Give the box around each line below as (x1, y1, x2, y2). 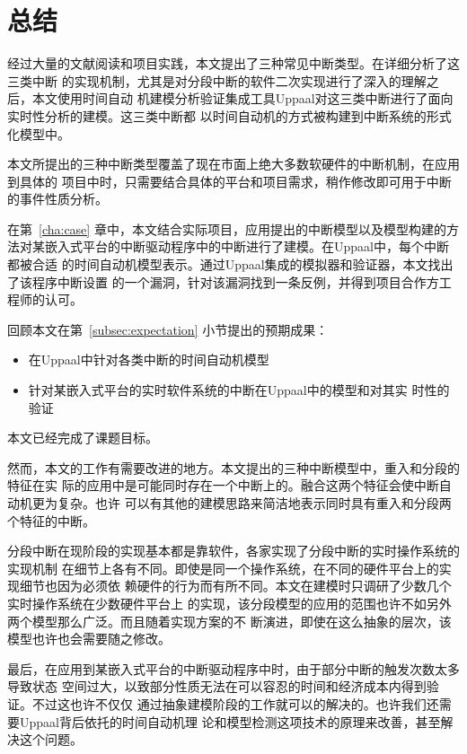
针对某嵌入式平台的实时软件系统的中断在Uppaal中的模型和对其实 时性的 (28, 381, 450, 399)
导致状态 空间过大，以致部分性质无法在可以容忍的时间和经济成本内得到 (7, 677, 427, 696)
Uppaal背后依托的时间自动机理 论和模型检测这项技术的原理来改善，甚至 (19, 712, 441, 731)
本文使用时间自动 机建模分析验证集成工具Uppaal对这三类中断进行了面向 (31, 89, 454, 108)
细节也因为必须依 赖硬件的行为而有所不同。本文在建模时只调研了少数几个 (19, 576, 452, 595)
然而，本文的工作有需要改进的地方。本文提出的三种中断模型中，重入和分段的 (7, 458, 460, 477)
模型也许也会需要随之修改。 (7, 629, 171, 648)
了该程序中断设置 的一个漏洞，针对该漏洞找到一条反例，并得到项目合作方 (7, 272, 439, 291)
